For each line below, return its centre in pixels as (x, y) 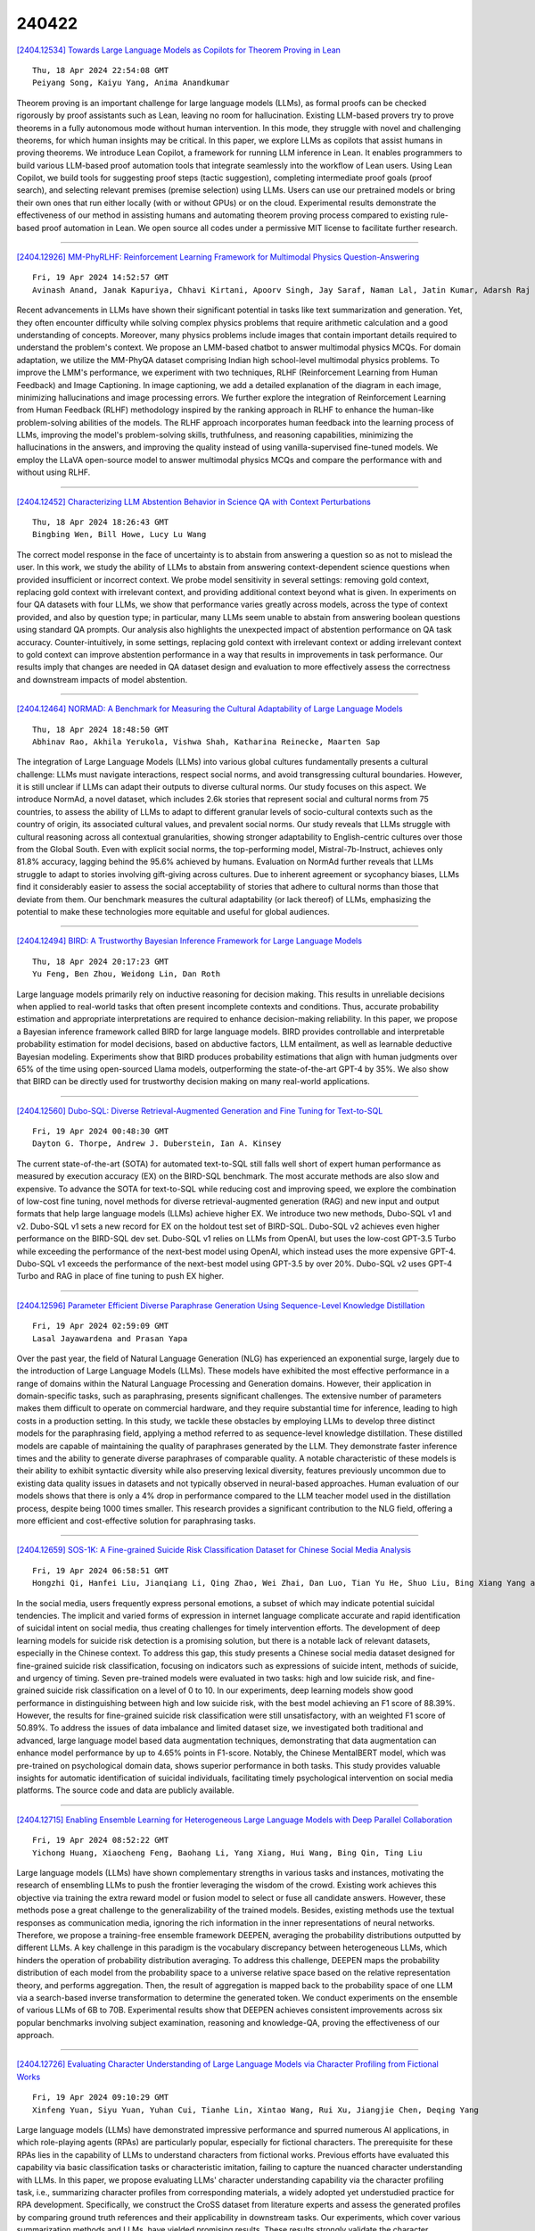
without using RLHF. (53, 472)
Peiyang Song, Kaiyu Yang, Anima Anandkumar (132, 83)
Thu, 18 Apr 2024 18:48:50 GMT (101, 729)
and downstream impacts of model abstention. (102, 679)
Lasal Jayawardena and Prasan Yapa (110, 1338)
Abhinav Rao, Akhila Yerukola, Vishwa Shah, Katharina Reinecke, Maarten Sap (206, 742)
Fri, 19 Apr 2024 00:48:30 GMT (101, 1132)
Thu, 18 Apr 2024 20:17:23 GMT (101, 961)
